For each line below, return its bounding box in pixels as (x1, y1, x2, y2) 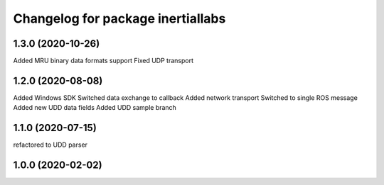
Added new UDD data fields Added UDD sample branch (13, 103, 177, 112)
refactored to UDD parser (13, 140, 88, 149)
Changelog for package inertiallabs (13, 11, 226, 26)
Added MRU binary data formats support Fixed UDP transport (13, 57, 193, 65)
